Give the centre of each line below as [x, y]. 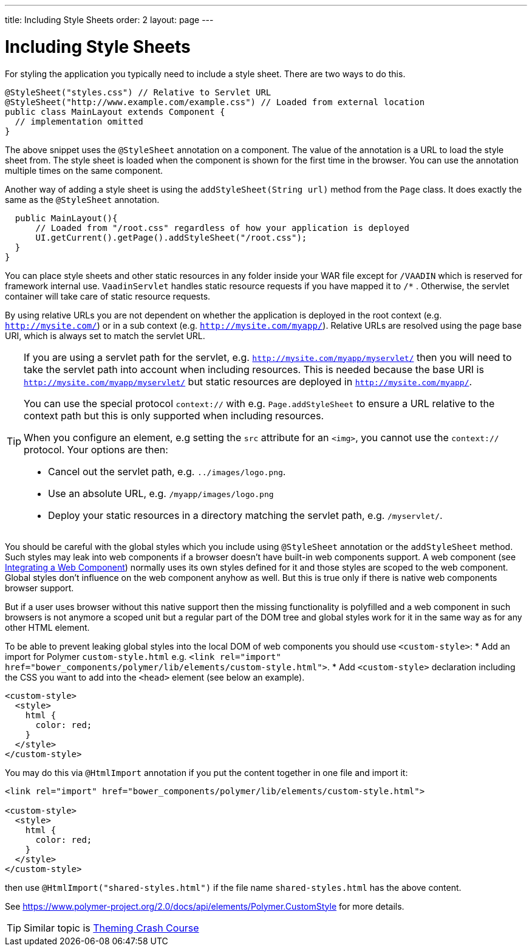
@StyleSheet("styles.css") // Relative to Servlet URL [138, 92]
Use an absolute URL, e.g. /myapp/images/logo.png [161, 493]
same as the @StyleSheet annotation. [82, 199]
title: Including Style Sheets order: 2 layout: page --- [109, 20]
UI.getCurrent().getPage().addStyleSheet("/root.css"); [171, 237]
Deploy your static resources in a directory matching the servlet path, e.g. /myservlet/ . [245, 515]
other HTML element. [47, 627]
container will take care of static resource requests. [108, 296]
